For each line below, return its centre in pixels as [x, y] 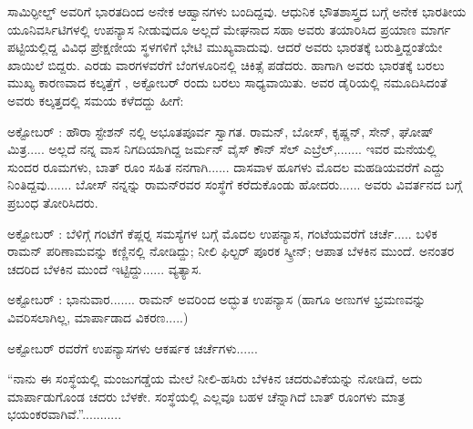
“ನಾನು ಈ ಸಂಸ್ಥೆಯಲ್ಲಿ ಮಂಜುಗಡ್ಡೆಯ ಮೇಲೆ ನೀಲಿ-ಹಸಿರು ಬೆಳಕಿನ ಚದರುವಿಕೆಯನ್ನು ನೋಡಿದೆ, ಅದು [215, 378]
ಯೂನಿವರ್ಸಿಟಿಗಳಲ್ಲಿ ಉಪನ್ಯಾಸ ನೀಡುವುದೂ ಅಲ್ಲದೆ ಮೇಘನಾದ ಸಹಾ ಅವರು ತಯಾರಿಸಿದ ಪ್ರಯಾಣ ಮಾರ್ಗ [229, 29]
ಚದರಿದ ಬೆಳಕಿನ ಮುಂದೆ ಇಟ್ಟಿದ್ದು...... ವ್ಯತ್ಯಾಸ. [105, 268]
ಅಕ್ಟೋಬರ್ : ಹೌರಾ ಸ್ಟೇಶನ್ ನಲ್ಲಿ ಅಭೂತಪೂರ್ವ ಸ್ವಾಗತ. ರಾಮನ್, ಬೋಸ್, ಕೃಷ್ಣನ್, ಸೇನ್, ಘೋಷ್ [221, 131]
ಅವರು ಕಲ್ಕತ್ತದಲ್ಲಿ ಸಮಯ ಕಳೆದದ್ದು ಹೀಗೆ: [96, 100]
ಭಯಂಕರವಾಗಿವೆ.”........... [65, 414]
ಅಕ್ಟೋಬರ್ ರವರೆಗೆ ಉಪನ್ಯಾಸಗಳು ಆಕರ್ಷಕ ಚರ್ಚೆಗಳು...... [133, 347]
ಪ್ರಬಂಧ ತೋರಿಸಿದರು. [53, 202]
